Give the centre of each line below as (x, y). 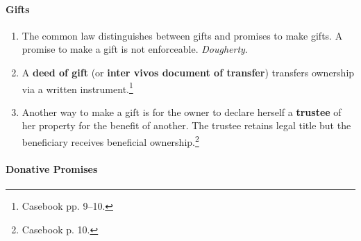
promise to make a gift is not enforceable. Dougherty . (135, 49)
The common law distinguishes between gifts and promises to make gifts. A (182, 35)
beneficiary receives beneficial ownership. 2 (110, 141)
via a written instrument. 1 (77, 88)
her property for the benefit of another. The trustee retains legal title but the (186, 125)
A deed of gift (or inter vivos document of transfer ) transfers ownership (188, 72)
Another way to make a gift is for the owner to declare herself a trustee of (182, 111)
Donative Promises (52, 168)
